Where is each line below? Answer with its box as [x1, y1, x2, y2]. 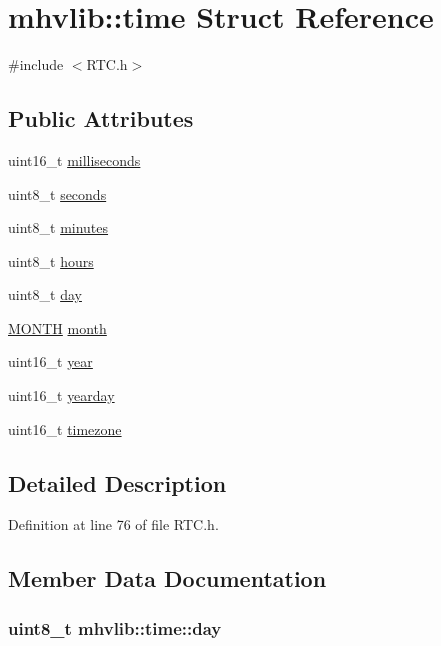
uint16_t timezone [8, 418, 122, 439]
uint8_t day [8, 284, 82, 305]
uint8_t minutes [8, 217, 109, 238]
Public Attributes [8, 103, 194, 134]
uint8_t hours [8, 250, 94, 271]
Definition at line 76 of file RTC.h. [8, 514, 219, 535]
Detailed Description [8, 467, 227, 498]
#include [8, 54, 64, 75]
